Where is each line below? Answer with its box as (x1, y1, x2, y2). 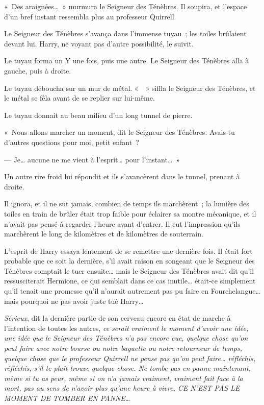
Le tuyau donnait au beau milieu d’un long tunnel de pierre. (4, 109, 193, 120)
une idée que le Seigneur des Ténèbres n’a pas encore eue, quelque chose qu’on (4, 332, 248, 343)
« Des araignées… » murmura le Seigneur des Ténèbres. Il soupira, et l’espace (4, 1, 247, 11)
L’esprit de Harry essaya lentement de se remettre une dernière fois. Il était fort (4, 245, 253, 256)
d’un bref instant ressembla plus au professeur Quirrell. (4, 11, 176, 21)
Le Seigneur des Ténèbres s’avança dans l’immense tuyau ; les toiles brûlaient (4, 28, 247, 39)
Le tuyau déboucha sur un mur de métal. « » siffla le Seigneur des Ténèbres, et (4, 82, 256, 93)
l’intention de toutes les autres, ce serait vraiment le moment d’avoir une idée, (4, 322, 249, 333)
